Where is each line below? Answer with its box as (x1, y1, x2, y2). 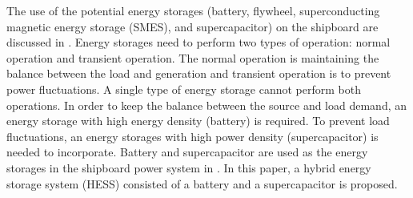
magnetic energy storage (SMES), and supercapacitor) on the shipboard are (6, 18, 379, 34)
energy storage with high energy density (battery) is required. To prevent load (6, 112, 390, 129)
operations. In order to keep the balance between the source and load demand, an (6, 96, 407, 113)
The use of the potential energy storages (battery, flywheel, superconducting (6, 2, 380, 18)
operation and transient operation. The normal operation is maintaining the (6, 49, 379, 66)
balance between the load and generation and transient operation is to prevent (6, 65, 391, 82)
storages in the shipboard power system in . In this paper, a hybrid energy (6, 159, 371, 176)
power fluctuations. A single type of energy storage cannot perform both (6, 80, 362, 97)
